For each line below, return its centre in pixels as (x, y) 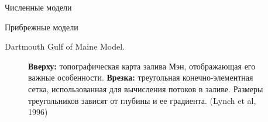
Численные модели (38, 7)
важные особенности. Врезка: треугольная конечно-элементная (141, 77)
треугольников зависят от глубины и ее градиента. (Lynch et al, (142, 100)
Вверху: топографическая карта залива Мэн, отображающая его (142, 66)
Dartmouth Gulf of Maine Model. (65, 46)
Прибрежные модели (42, 27)
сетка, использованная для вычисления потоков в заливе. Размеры (146, 88)
